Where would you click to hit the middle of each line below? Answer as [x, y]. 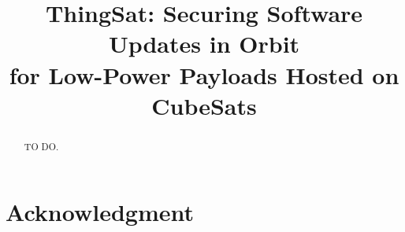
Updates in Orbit [204, 44]
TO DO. [41, 146]
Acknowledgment [100, 212]
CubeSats [204, 105]
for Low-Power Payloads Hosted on [204, 74]
